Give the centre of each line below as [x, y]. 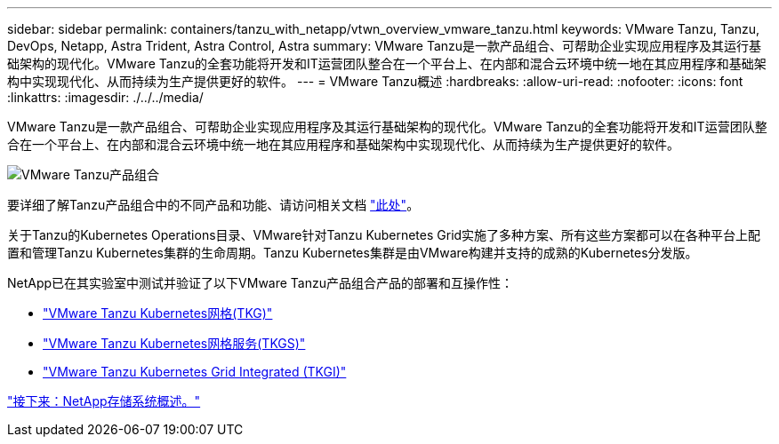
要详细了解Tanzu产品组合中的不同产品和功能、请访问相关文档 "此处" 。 [213, 205]
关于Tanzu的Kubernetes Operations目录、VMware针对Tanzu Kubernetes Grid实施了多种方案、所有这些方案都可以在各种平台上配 [384, 235]
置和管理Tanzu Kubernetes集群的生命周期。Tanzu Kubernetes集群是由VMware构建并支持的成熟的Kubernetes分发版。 [353, 253]
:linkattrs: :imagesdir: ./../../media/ [105, 97]
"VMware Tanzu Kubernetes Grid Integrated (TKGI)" [195, 372]
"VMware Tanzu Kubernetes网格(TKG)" [158, 313]
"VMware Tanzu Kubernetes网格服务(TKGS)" [174, 343]
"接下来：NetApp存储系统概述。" [104, 401]
